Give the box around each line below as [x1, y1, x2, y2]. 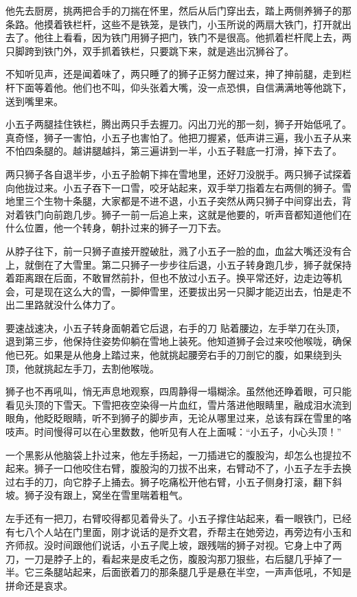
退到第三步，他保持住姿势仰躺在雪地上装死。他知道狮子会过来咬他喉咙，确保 [5, 334, 352, 348]
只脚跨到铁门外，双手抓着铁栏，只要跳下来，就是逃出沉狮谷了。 [5, 43, 294, 58]
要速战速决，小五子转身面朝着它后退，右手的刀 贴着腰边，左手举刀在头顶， [5, 320, 345, 335]
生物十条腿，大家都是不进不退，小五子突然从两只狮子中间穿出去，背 [43, 194, 352, 208]
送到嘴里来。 [5, 93, 63, 108]
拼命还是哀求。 [5, 578, 73, 592]
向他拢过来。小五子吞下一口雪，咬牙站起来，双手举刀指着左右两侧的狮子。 [5, 180, 342, 194]
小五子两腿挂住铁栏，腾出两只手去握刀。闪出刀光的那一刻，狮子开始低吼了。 [5, 117, 352, 131]
